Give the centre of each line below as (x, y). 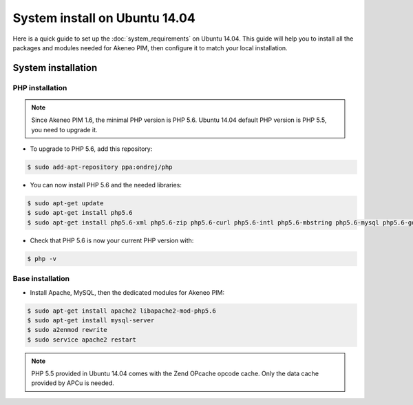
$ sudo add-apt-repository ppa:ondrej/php (100, 167)
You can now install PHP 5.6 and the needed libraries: (106, 185)
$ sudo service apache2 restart (82, 340)
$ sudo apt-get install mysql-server (91, 320)
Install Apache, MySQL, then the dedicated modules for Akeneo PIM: (127, 292)
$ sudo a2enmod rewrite (67, 330)
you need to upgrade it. (64, 129)
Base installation (41, 279)
